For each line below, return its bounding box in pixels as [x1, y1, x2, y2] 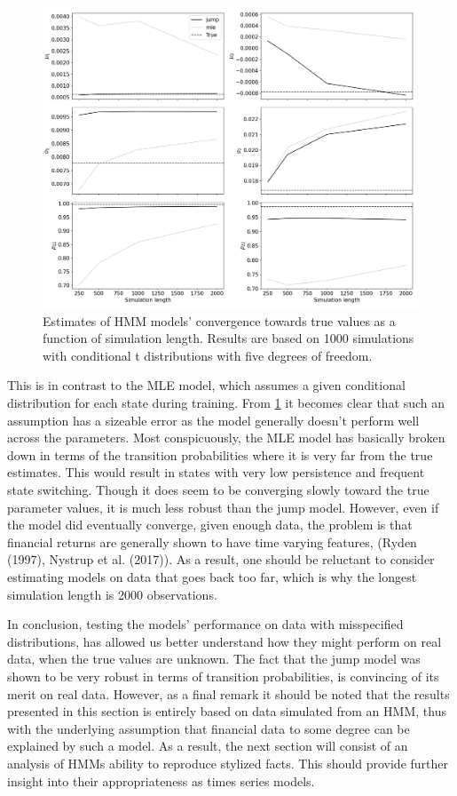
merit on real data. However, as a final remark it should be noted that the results [7, 684, 450, 703]
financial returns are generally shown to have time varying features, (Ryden [7, 532, 417, 551]
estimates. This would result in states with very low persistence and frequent [7, 463, 425, 482]
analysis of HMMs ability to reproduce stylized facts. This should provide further [7, 753, 448, 772]
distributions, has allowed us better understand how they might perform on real [7, 632, 442, 650]
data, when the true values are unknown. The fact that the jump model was [7, 649, 421, 668]
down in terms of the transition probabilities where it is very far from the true [7, 445, 433, 464]
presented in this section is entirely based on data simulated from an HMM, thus [7, 702, 446, 720]
